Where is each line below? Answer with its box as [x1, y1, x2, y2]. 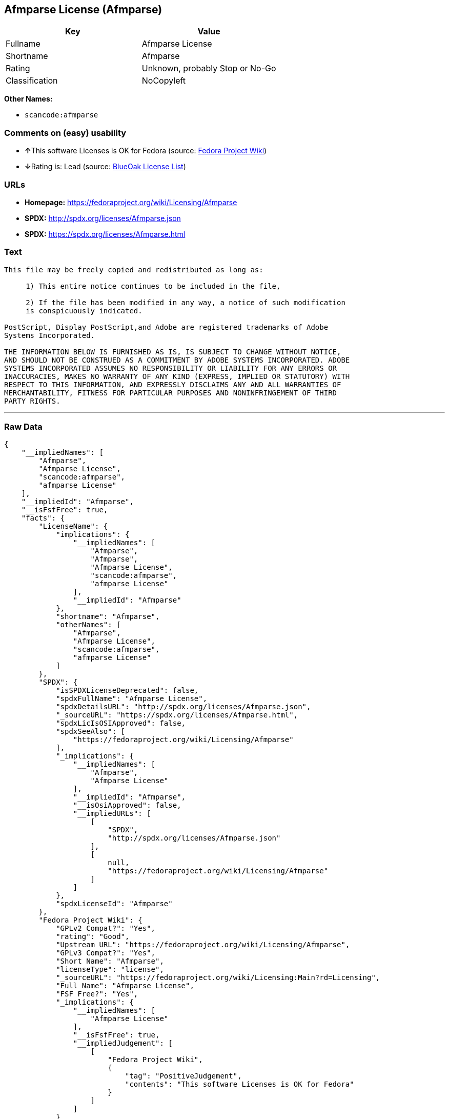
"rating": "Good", [56, 932, 130, 941]
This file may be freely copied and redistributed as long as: [4, 265, 263, 274]
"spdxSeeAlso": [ [56, 727, 126, 736]
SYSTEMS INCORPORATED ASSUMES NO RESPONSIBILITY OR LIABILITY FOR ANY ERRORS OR [4, 364, 337, 372]
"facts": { [21, 514, 65, 523]
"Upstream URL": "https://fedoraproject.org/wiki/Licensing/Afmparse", [56, 941, 350, 949]
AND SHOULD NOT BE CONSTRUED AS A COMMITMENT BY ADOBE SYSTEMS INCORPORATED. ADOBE [4, 355, 350, 364]
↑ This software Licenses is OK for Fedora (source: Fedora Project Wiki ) [25, 146, 267, 155]
